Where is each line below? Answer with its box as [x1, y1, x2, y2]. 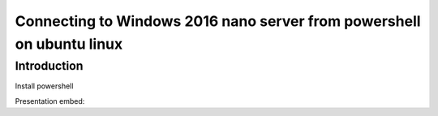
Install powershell [15, 81, 74, 91]
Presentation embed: [15, 96, 85, 105]
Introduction [15, 58, 84, 73]
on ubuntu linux [15, 35, 123, 53]
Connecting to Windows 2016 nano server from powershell [15, 12, 421, 30]
